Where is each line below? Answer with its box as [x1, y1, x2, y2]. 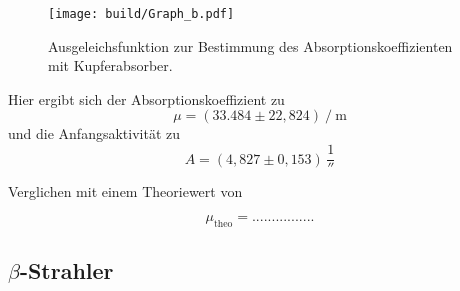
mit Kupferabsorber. [48, 55, 173, 76]
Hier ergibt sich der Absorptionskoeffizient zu [8, 88, 285, 109]
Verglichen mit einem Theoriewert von [8, 180, 243, 201]
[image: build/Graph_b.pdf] [48, 7, 235, 21]
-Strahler [19, 255, 114, 286]
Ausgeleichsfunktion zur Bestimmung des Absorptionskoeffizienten [48, 35, 453, 56]
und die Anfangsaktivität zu [8, 123, 181, 144]
